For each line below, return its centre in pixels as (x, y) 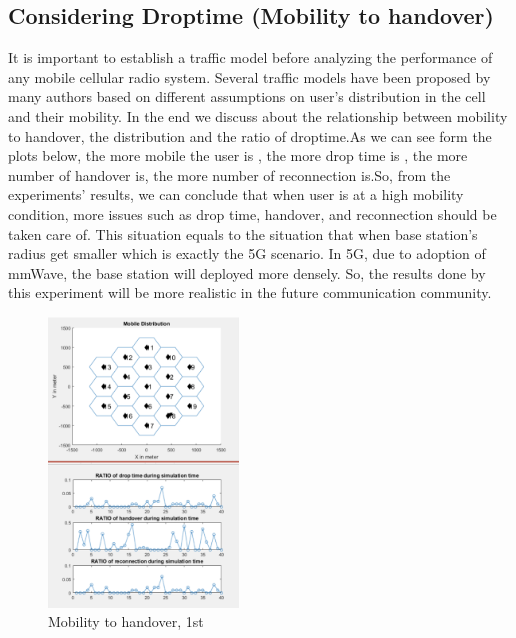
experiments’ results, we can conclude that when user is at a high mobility (236, 194)
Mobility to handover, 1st (126, 621)
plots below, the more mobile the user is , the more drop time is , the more (238, 155)
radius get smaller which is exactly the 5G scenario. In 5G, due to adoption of (247, 253)
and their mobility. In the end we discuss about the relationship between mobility (258, 115)
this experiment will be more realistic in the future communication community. (250, 292)
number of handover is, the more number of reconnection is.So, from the (229, 174)
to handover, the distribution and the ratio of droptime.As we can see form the (250, 135)
